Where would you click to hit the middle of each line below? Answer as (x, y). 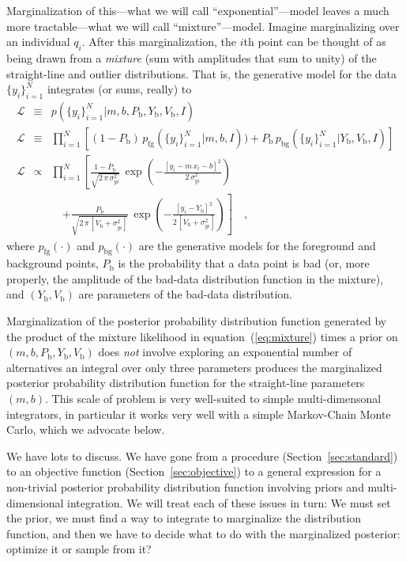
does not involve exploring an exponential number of (225, 352)
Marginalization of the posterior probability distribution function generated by (197, 321)
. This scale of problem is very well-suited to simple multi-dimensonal (213, 399)
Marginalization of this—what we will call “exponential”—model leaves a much (198, 10)
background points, (53, 263)
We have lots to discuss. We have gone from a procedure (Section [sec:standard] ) (202, 456)
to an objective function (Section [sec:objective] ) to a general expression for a (194, 471)
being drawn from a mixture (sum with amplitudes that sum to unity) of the (192, 57)
